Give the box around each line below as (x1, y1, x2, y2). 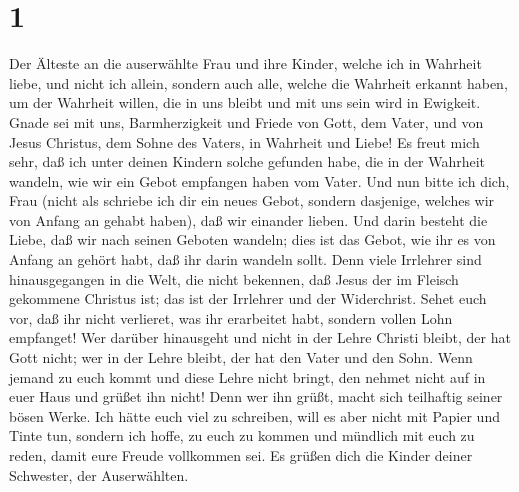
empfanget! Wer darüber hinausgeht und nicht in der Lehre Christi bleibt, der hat (9, 327, 511, 348)
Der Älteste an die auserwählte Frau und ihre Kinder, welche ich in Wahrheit (9, 53, 482, 74)
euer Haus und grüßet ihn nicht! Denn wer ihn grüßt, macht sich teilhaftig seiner (9, 386, 503, 407)
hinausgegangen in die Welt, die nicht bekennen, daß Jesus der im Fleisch (9, 268, 459, 289)
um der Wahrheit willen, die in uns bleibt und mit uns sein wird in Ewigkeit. (9, 92, 481, 113)
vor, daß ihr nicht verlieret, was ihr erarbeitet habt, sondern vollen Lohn (9, 307, 453, 328)
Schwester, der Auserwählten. (9, 464, 189, 485)
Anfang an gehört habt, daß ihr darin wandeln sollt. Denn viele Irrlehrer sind (9, 249, 482, 270)
